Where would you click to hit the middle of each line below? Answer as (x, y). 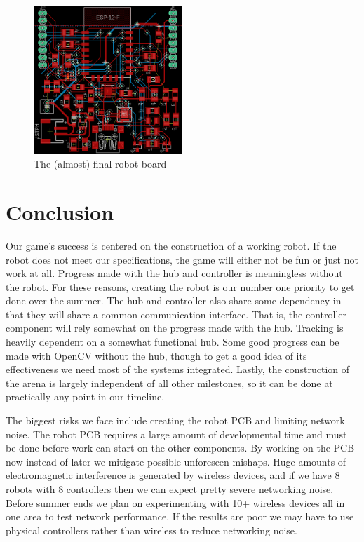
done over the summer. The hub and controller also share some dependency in (174, 300)
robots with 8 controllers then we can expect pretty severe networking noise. (170, 489)
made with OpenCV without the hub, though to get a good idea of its (156, 355)
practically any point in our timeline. (85, 397)
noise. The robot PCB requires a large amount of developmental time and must (176, 434)
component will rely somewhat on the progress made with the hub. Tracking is (175, 328)
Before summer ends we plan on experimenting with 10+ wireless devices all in (175, 502)
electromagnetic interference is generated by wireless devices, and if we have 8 (173, 475)
